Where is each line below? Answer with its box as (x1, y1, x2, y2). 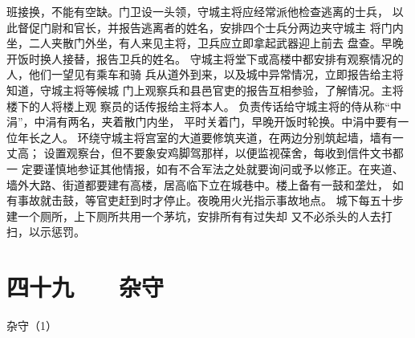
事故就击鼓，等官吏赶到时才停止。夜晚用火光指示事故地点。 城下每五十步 (17, 192, 404, 209)
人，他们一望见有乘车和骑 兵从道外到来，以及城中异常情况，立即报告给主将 (6, 66, 404, 83)
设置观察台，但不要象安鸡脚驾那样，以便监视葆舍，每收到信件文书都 (43, 145, 404, 161)
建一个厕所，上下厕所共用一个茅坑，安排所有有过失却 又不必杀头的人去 (6, 207, 381, 224)
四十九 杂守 (6, 271, 165, 303)
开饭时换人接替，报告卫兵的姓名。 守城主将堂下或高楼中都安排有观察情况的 (6, 50, 404, 67)
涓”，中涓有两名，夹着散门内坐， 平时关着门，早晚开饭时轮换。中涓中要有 (6, 113, 398, 130)
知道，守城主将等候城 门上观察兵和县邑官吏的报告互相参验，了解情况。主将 (6, 81, 404, 98)
